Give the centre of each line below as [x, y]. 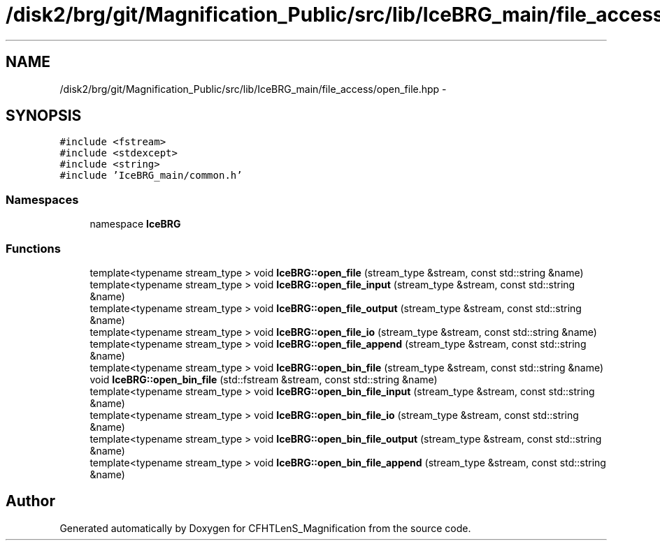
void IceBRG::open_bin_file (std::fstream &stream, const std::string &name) [264, 379]
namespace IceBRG [135, 224]
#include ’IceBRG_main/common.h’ [151, 176]
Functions [33, 248]
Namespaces [42, 199]
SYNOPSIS [44, 116]
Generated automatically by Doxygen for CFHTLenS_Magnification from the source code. [265, 528]
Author [30, 501]
